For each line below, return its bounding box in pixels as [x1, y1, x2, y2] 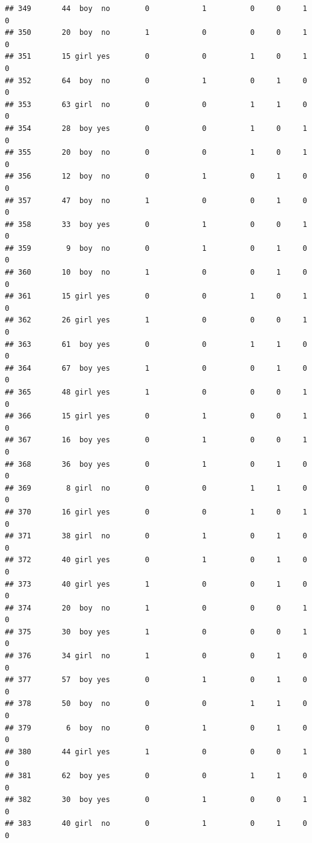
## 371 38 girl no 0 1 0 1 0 [5, 532, 307, 541]
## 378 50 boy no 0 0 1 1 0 [5, 699, 307, 708]
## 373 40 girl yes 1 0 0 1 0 [5, 579, 307, 589]
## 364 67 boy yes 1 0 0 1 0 [5, 363, 307, 373]
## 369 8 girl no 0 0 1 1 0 [5, 483, 307, 492]
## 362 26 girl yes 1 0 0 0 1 [5, 316, 307, 325]
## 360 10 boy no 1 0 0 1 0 [5, 268, 307, 277]
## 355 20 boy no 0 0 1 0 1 [5, 148, 307, 157]
